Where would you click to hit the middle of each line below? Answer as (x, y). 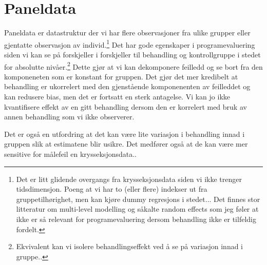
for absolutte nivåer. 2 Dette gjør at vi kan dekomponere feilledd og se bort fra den (133, 66)
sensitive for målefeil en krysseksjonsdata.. (70, 154)
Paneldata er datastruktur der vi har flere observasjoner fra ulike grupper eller (127, 33)
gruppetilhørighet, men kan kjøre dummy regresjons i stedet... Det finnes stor (138, 199)
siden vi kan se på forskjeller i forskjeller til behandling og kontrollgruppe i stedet (132, 54)
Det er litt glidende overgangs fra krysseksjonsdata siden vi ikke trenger (129, 179)
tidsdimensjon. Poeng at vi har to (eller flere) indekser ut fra (112, 189)
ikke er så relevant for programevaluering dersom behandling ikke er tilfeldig (136, 219)
